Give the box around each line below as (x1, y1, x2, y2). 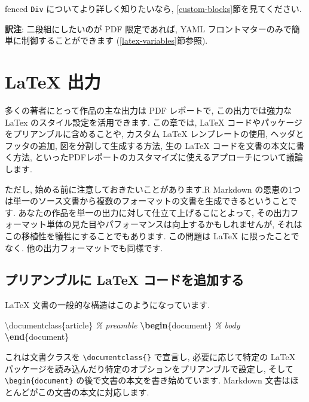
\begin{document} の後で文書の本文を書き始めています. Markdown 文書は (5, 374, 290, 386)
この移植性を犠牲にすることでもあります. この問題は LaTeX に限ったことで (5, 229, 299, 242)
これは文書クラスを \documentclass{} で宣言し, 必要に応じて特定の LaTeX (5, 351, 296, 363)
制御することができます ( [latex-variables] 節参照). (21, 34, 208, 47)
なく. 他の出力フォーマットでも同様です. (5, 241, 163, 254)
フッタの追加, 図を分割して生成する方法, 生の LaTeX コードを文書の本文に (5, 139, 296, 151)
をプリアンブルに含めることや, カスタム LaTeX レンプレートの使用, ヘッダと (5, 127, 304, 140)
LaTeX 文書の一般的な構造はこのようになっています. (5, 299, 210, 311)
